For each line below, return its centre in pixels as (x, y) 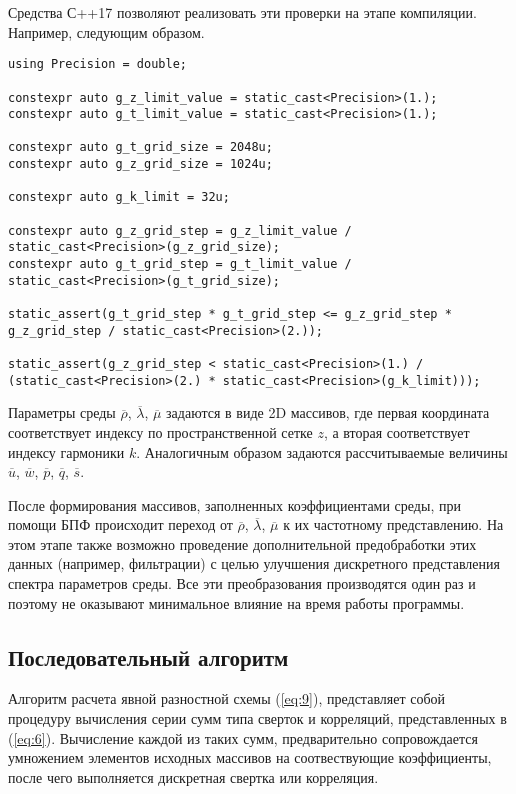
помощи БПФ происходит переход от (120, 524)
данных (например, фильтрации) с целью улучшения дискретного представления (254, 563)
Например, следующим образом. (106, 31)
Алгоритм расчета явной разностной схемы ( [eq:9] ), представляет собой (227, 698)
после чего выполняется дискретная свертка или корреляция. (193, 776)
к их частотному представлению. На (393, 524)
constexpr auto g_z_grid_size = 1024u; (140, 164)
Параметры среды (62, 412)
